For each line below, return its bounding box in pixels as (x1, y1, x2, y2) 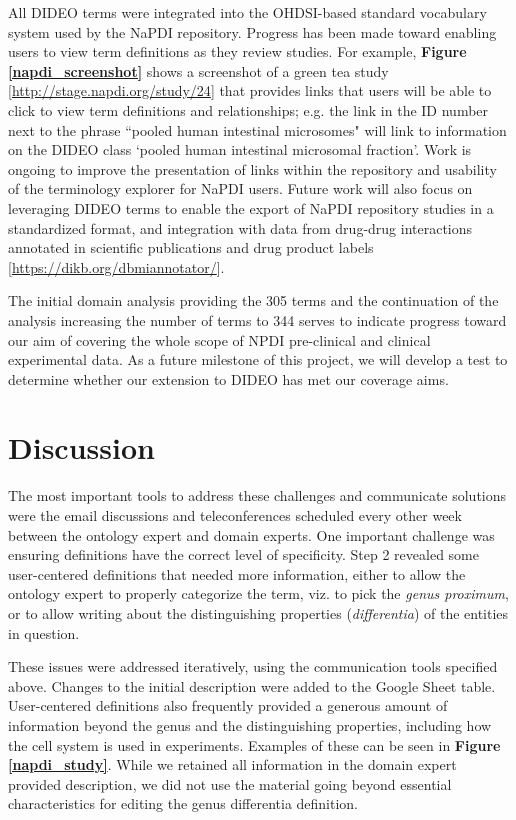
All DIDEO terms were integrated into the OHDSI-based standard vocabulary (8, 2, 487, 22)
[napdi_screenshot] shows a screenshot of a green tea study (8, 60, 389, 81)
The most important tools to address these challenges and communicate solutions (8, 485, 507, 506)
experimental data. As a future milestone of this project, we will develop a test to (8, 349, 508, 370)
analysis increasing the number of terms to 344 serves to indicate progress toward (8, 309, 507, 330)
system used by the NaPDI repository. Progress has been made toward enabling (8, 21, 497, 42)
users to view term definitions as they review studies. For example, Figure (8, 41, 467, 62)
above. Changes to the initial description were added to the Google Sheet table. (8, 675, 496, 696)
